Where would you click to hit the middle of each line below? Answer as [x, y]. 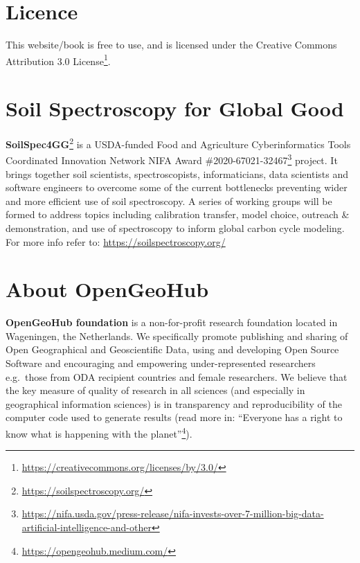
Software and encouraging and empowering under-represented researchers [161, 363]
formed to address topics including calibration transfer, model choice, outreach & [178, 214]
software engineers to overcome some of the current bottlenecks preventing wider [177, 187]
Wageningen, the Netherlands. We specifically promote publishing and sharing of [177, 336]
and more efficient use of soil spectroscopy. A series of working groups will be [169, 200]
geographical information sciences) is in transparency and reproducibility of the [174, 403]
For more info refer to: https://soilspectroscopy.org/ [116, 241]
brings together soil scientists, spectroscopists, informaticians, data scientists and [177, 173]
